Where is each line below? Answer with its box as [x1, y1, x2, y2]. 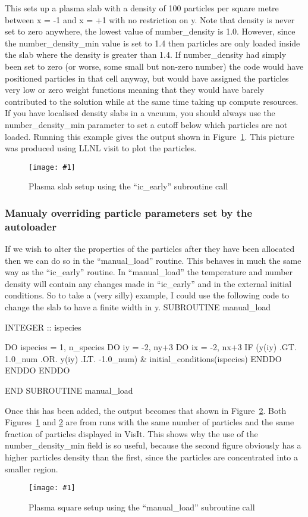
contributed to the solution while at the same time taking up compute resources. [5, 95, 298, 107]
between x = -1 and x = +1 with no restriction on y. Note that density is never [5, 13, 295, 26]
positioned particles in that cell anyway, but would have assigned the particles [5, 71, 289, 84]
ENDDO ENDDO [5, 364, 70, 376]
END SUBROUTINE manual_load [5, 384, 133, 397]
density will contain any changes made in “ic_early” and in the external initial [5, 277, 292, 289]
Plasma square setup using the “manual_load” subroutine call [29, 500, 255, 513]
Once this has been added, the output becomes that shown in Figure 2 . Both [5, 404, 287, 416]
